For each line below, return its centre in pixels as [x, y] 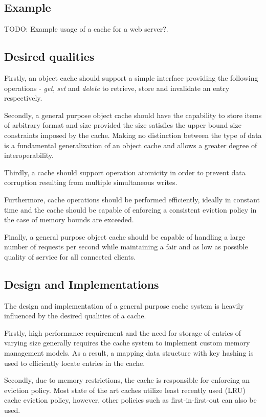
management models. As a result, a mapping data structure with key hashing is [129, 353]
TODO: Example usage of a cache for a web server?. [86, 29]
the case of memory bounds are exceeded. [69, 219]
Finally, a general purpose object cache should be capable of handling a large [125, 236]
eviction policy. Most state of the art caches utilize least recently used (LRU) [125, 390]
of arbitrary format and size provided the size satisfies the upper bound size [123, 125]
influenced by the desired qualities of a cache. [75, 316]
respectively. [23, 98]
